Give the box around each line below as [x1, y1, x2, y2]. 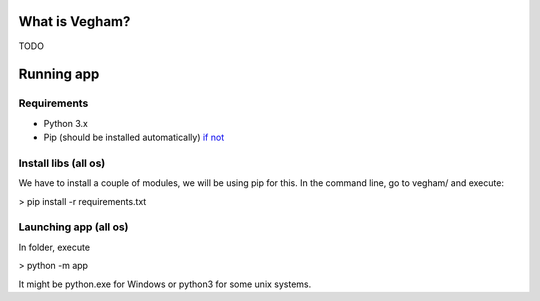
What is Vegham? [18, 13, 131, 30]
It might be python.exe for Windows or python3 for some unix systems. [18, 278, 312, 290]
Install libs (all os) [18, 156, 106, 170]
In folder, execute [18, 241, 90, 253]
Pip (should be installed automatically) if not [43, 131, 225, 144]
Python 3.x [43, 117, 89, 129]
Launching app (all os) [18, 220, 129, 234]
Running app [18, 66, 100, 83]
